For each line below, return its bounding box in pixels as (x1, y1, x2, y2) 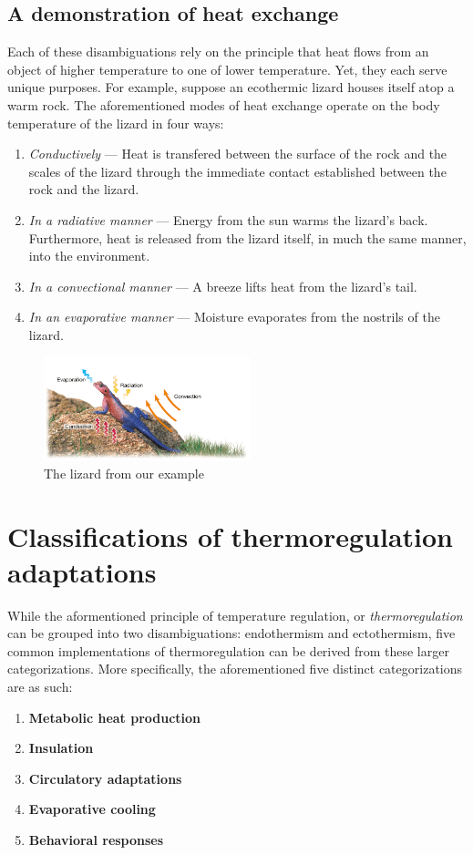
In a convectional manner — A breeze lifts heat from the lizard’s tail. (28, 276, 417, 295)
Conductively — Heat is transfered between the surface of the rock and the (28, 144, 447, 163)
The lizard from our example (44, 463, 204, 482)
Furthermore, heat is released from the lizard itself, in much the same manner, (28, 228, 467, 247)
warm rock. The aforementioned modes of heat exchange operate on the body (7, 95, 440, 114)
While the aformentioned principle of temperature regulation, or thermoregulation (7, 605, 463, 624)
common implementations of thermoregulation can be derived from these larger (7, 641, 449, 660)
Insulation (28, 738, 94, 757)
